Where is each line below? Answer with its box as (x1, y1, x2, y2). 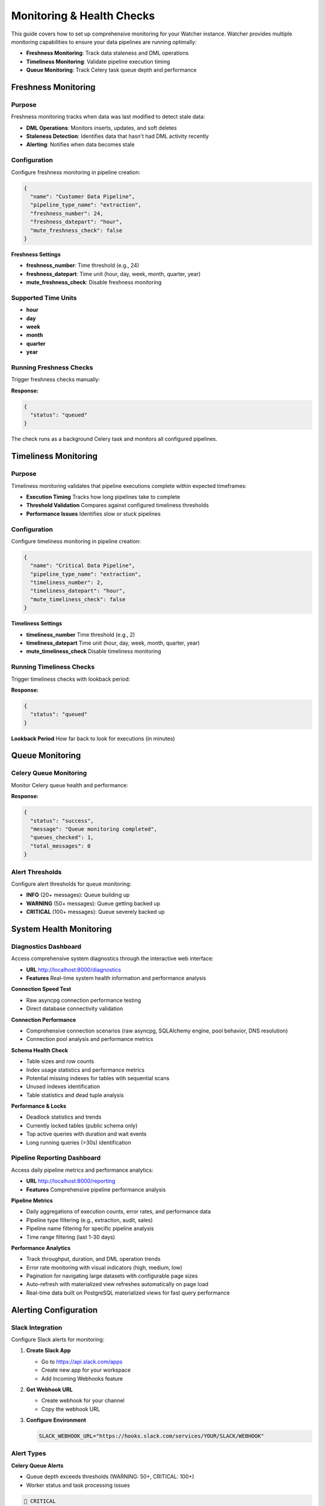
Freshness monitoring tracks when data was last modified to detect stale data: (11, 113, 205, 120)
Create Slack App (26, 1347, 71, 1354)
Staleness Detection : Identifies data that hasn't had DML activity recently (26, 133, 209, 140)
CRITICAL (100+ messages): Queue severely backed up (26, 908, 165, 916)
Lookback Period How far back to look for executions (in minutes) (11, 735, 175, 742)
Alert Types (11, 1449, 46, 1458)
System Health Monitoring (11, 923, 112, 934)
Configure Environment (26, 1416, 87, 1424)
